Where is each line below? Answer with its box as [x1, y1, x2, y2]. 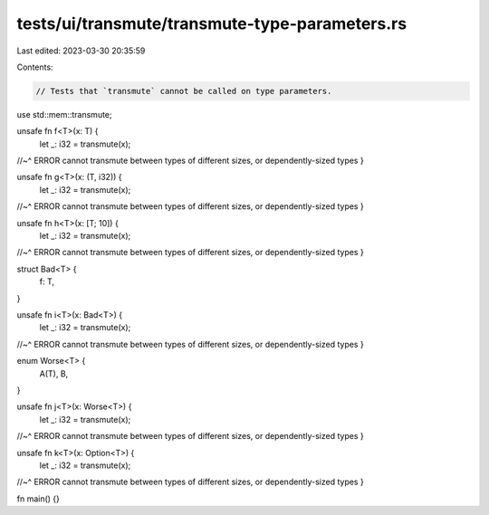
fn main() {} [16, 493, 61, 504]
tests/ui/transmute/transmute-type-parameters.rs [16, 14, 407, 33]
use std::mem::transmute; [16, 109, 112, 119]
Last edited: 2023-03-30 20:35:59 [16, 45, 146, 56]
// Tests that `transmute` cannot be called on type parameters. [35, 86, 332, 96]
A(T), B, [39, 367, 69, 379]
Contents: [16, 62, 53, 72]
